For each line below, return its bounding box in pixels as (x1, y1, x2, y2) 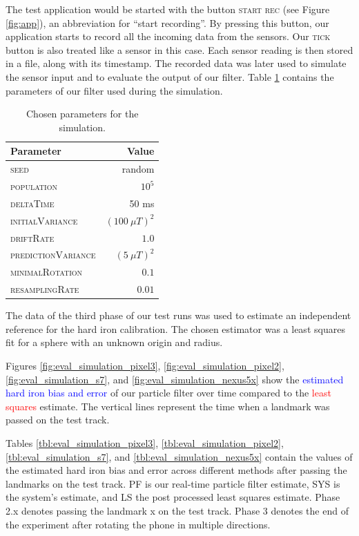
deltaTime (10, 195, 55, 210)
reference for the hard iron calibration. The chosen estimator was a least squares (6, 321, 345, 336)
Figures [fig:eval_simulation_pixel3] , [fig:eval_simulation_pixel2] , (6, 358, 284, 372)
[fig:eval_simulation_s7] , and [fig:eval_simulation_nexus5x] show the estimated (6, 372, 344, 386)
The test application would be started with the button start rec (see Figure (6, 2, 330, 16)
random (122, 162, 155, 176)
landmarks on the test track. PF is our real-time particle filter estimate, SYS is (6, 476, 340, 490)
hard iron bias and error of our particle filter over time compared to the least (6, 385, 331, 400)
